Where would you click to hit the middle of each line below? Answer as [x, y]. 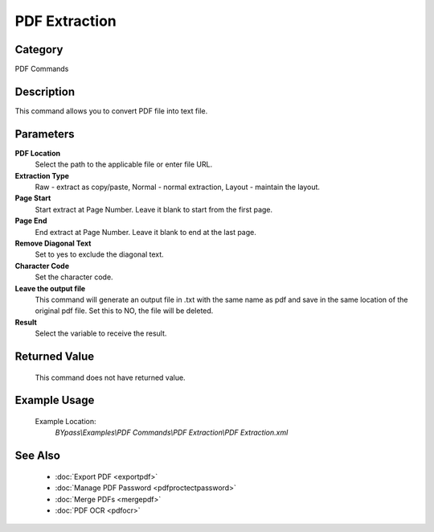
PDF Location [37, 153]
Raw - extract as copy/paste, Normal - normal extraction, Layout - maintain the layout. [178, 187]
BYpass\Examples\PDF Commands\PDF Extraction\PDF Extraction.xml [172, 433]
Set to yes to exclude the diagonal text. [99, 254]
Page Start [33, 198]
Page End [31, 221]
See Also [37, 456]
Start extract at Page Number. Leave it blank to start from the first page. [154, 209]
